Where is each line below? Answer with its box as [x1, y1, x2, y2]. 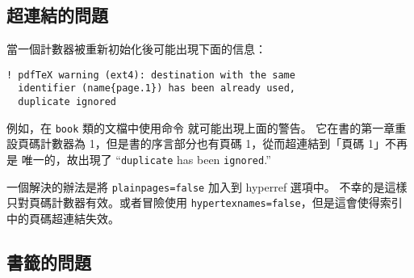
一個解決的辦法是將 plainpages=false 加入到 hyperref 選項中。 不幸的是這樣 [6, 178, 408, 195]
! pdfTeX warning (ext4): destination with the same [6, 69, 295, 81]
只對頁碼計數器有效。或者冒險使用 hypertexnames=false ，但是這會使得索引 [6, 194, 403, 211]
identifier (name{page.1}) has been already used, [18, 82, 295, 95]
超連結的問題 [6, 2, 108, 27]
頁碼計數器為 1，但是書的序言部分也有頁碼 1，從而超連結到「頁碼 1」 [17, 135, 385, 152]
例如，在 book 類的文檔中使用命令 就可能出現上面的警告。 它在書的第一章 [6, 119, 395, 136]
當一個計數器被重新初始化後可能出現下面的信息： [6, 40, 266, 57]
